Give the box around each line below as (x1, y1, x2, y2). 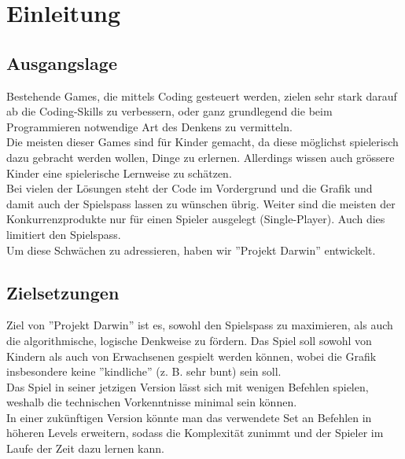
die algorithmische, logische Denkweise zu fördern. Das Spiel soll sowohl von (6, 332, 372, 348)
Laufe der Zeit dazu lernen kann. (6, 440, 164, 457)
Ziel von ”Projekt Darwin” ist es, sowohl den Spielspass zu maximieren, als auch (6, 317, 393, 333)
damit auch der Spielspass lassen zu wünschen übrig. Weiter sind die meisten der (6, 195, 396, 211)
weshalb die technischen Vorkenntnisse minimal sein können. (6, 394, 297, 410)
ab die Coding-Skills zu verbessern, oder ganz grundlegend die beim (6, 103, 333, 119)
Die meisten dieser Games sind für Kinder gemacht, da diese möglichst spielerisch (6, 134, 399, 150)
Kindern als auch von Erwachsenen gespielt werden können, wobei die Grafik (6, 347, 377, 364)
